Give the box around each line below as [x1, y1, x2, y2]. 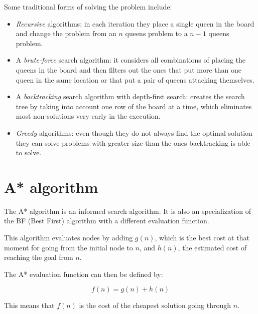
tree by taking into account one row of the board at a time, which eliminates [16, 101, 252, 111]
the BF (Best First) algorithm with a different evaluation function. [4, 215, 209, 226]
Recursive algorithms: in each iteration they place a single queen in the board [16, 18, 254, 29]
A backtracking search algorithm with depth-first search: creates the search [16, 91, 245, 102]
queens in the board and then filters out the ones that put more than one [16, 64, 241, 75]
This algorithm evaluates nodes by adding [4, 232, 133, 243]
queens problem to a [125, 28, 188, 39]
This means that [4, 300, 55, 310]
